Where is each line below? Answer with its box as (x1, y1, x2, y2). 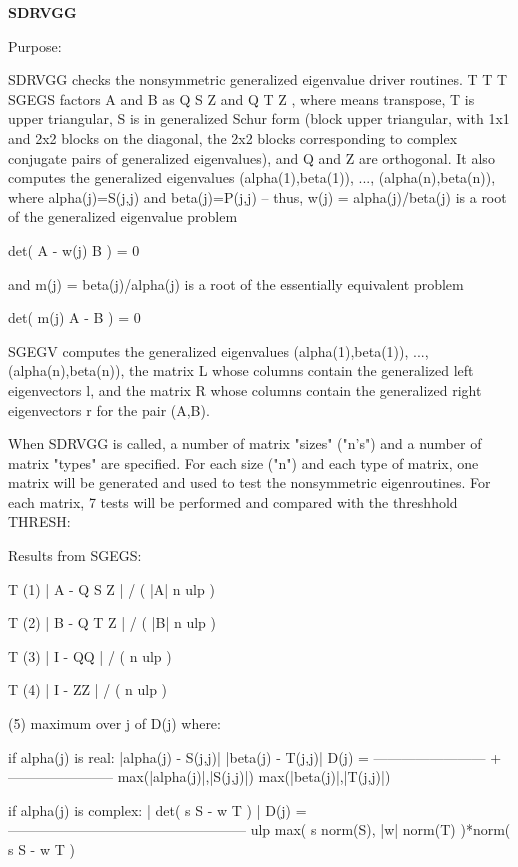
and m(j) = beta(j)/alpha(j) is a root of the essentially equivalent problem (8, 273, 464, 294)
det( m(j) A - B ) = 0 (8, 307, 141, 328)
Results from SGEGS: (8, 545, 142, 566)
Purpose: (8, 35, 62, 56)
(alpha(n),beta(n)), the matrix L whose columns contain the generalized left (8, 360, 474, 381)
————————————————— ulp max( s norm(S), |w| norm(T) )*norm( (8, 819, 511, 840)
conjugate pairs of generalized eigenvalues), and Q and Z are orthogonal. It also (8, 147, 495, 168)
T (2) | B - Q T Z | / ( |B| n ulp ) (8, 612, 217, 633)
